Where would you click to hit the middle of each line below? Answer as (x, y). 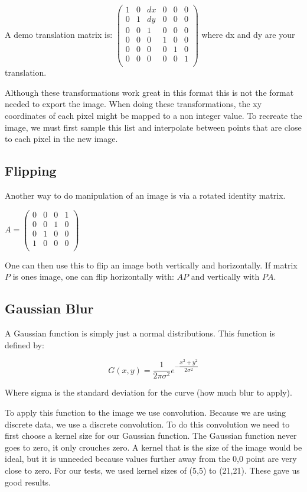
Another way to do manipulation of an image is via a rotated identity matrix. (145, 195)
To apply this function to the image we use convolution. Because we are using (146, 412)
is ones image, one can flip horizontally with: (93, 276)
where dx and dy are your (248, 35)
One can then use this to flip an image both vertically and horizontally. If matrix (151, 265)
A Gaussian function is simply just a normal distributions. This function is (140, 333)
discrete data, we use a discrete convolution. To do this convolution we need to (147, 424)
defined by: (25, 344)
